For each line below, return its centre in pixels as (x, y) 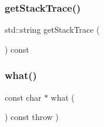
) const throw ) (32, 117)
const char (23, 97)
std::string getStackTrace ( (52, 30)
